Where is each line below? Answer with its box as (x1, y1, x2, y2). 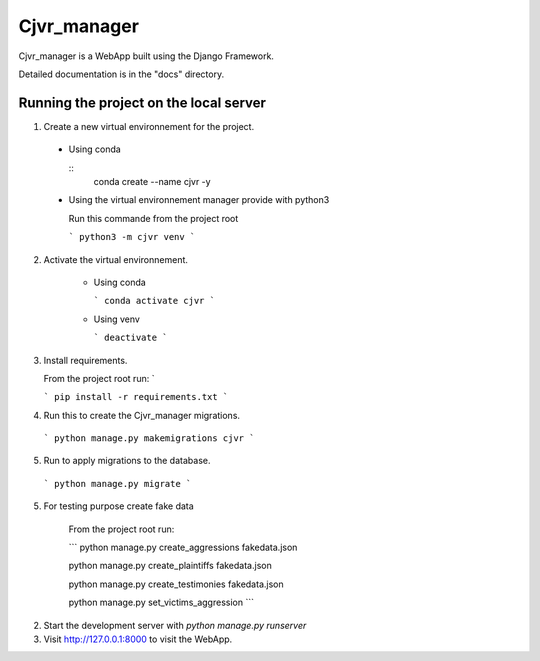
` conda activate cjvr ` (93, 295, 215, 307)
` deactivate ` (93, 332, 169, 344)
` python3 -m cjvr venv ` (68, 231, 196, 243)
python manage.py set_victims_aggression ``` (68, 596, 255, 609)
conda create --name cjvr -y (93, 176, 211, 188)
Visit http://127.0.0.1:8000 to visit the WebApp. (43, 633, 233, 645)
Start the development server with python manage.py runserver (43, 619, 307, 631)
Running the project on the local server (18, 94, 267, 111)
